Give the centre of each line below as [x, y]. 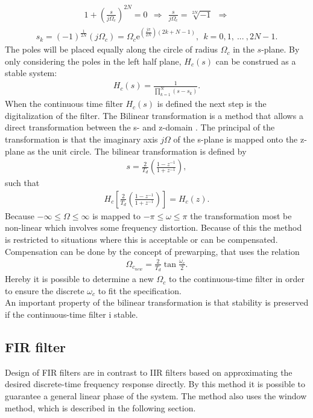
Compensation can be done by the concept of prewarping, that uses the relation [152, 251]
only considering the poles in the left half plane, [93, 61]
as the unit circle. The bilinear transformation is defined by [137, 151]
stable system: [31, 73]
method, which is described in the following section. [100, 407]
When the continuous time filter [64, 104]
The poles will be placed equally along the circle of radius [111, 49]
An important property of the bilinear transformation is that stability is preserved [157, 302]
